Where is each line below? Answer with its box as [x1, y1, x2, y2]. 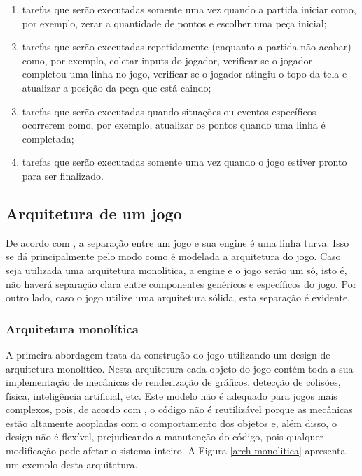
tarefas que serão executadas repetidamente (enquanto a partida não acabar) [22, 39, 351, 54]
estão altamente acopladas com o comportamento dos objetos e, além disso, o [6, 415, 337, 430]
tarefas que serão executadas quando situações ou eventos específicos [22, 103, 316, 118]
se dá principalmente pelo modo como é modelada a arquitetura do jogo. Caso [6, 249, 341, 264]
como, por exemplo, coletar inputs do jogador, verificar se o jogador [22, 52, 312, 67]
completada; [22, 131, 74, 145]
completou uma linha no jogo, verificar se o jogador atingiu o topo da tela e [22, 66, 347, 81]
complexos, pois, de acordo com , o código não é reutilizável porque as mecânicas [6, 402, 353, 417]
